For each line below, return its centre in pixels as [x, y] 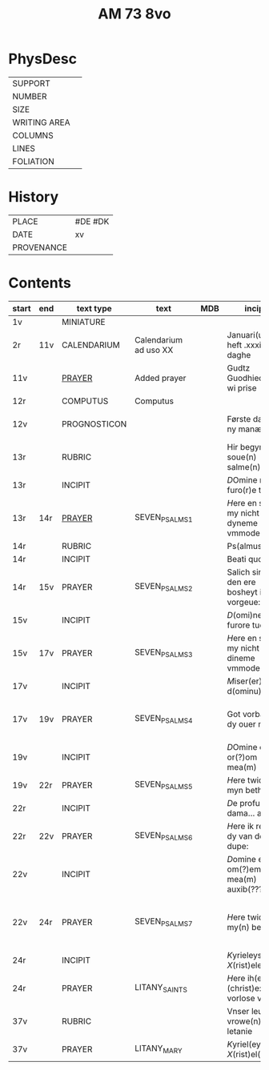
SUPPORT [31, 83]
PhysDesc [43, 59]
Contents [40, 283]
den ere [241, 582]
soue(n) [242, 457]
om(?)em [244, 869]
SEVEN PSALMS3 [164, 653]
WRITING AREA [41, 122]
